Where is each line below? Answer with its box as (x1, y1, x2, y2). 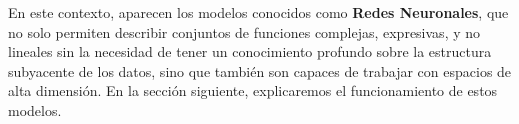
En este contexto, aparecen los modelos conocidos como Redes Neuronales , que (8, 2, 509, 22)
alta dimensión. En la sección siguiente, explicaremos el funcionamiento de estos (8, 80, 498, 101)
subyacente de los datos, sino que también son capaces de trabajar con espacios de (8, 60, 512, 81)
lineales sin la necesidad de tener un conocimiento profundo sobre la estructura (8, 41, 492, 62)
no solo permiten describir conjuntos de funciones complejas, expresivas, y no (8, 21, 481, 42)
